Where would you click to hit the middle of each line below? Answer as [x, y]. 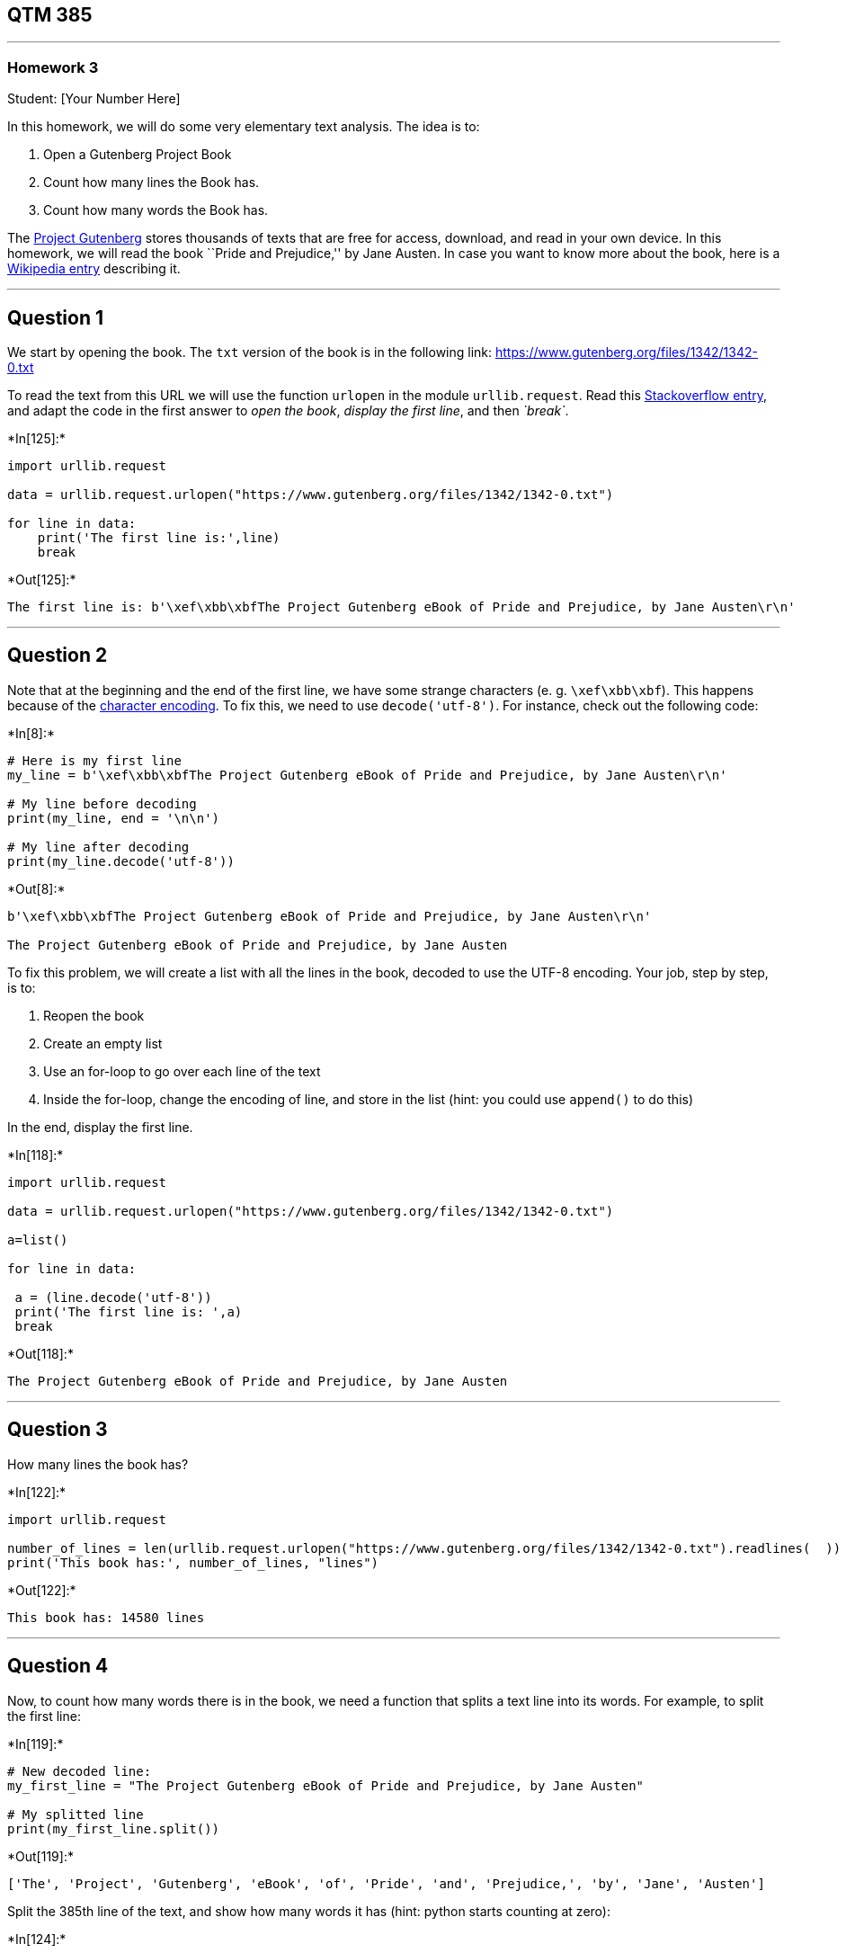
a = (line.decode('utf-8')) [113, 1297]
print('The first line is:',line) [159, 538]
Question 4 [58, 1666]
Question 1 [56, 317]
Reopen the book [94, 1015]
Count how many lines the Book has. [151, 183]
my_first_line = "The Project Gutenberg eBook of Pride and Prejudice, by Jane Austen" [326, 1785]
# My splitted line [76, 1814]
